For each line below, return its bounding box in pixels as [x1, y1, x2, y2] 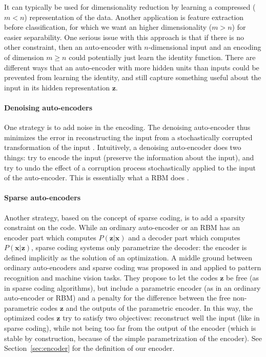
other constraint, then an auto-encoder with [4, 42, 142, 52]
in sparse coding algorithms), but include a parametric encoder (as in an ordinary [4, 282, 261, 293]
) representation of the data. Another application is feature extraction [24, 11, 244, 22]
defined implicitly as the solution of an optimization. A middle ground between [4, 252, 253, 262]
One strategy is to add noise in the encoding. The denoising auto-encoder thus [4, 122, 251, 133]
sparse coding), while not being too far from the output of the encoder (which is [4, 323, 256, 333]
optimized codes [4, 312, 54, 323]
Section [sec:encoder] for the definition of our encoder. [4, 343, 175, 353]
